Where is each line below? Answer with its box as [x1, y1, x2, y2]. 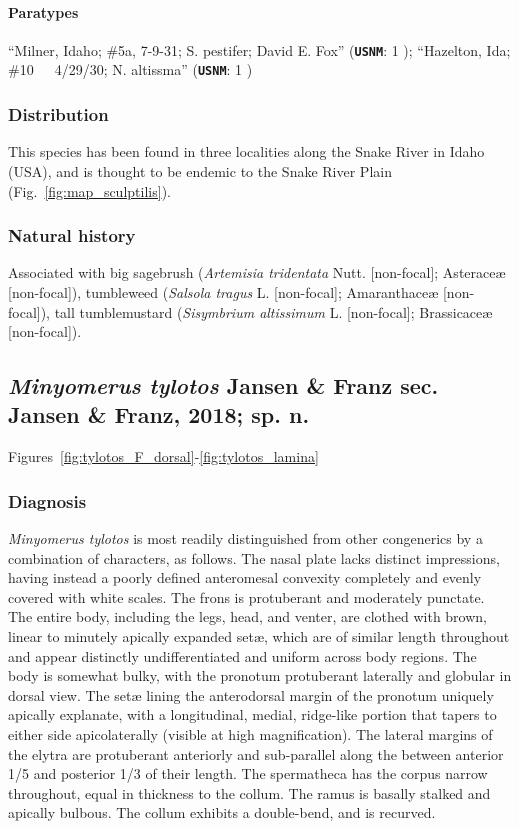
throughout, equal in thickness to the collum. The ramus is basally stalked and [8, 782, 491, 803]
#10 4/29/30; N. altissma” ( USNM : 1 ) [8, 59, 253, 80]
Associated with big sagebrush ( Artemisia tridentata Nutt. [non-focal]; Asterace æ [8, 262, 506, 283]
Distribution [8, 102, 109, 127]
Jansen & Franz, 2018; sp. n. [8, 399, 310, 430]
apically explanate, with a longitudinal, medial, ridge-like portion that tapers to [8, 704, 497, 725]
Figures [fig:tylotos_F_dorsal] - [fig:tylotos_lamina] [8, 446, 319, 467]
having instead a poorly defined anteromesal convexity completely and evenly [8, 567, 482, 588]
